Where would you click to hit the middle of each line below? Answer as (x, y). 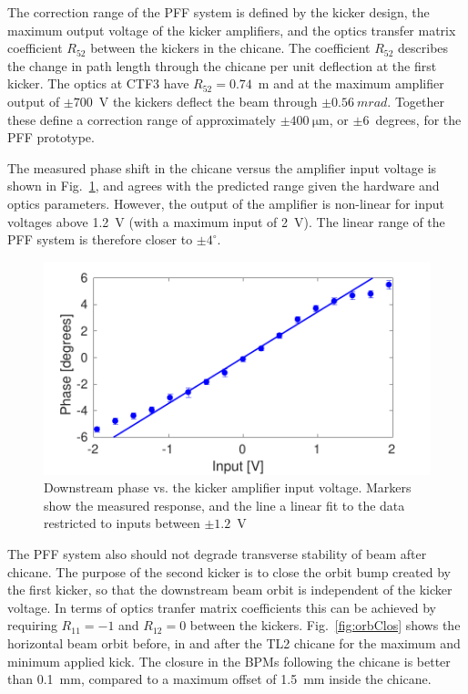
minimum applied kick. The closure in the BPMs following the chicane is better (229, 661)
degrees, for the (418, 119)
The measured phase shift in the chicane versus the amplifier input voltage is (222, 167)
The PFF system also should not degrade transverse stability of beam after (217, 553)
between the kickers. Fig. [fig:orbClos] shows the (325, 625)
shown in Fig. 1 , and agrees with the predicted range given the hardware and (224, 186)
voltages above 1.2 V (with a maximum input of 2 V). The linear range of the (226, 221)
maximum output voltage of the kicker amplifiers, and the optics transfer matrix (232, 30)
